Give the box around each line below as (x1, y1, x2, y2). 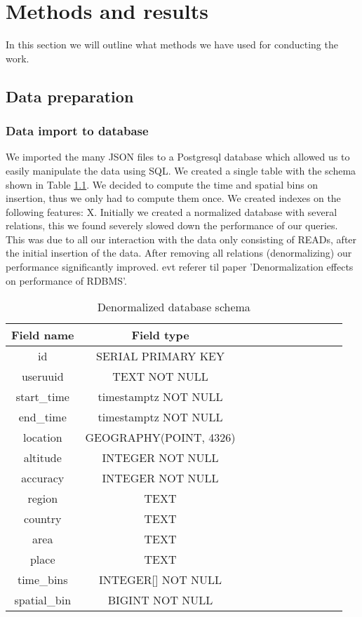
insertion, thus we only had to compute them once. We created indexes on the (6, 191, 341, 205)
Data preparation (6, 85, 134, 107)
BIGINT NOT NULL (107, 592, 213, 609)
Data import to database (6, 122, 149, 140)
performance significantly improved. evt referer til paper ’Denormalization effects (6, 259, 354, 274)
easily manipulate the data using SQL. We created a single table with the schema (6, 163, 356, 177)
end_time (18, 409, 67, 426)
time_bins (17, 571, 68, 588)
